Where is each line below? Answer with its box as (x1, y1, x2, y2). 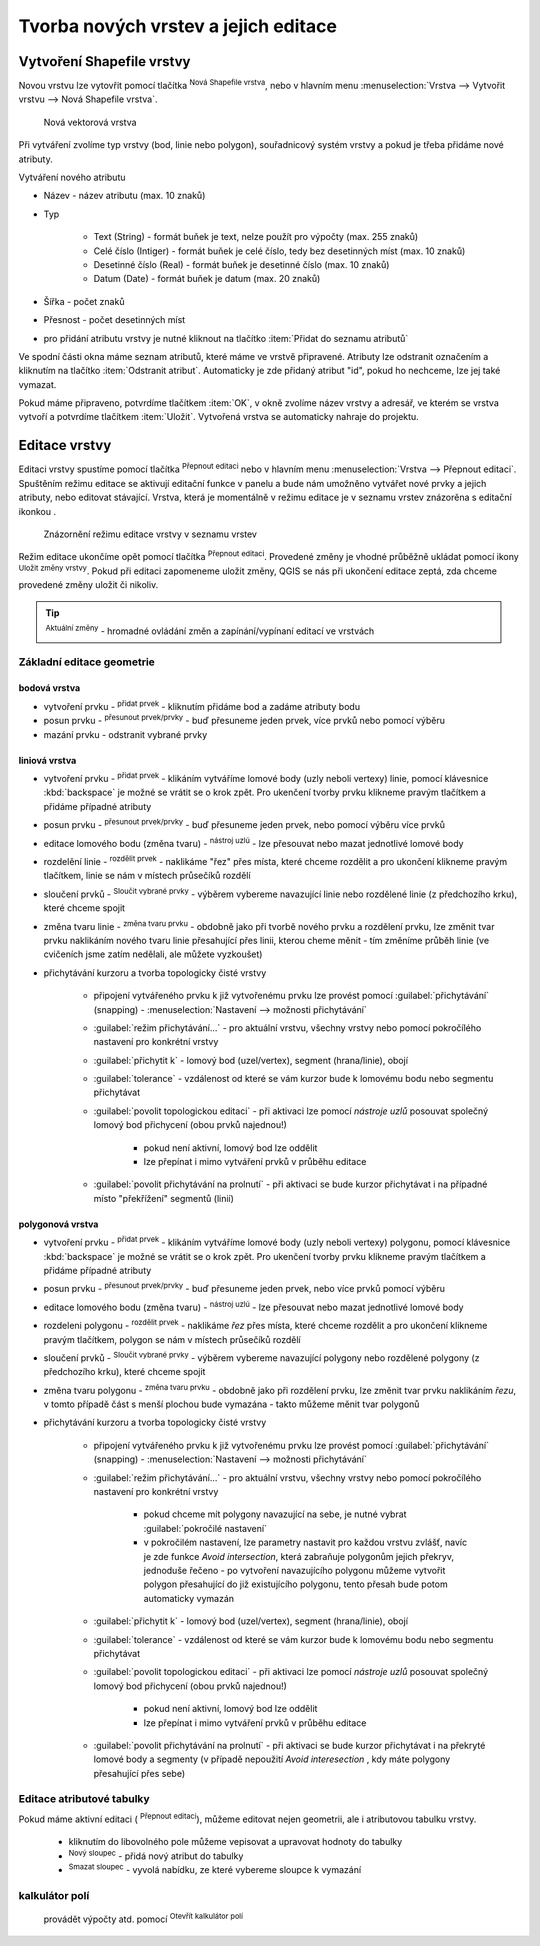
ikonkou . (18, 505, 57, 517)
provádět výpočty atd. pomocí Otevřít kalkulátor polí (43, 1911, 244, 1925)
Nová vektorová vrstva (43, 116, 137, 128)
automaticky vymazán (143, 1592, 235, 1604)
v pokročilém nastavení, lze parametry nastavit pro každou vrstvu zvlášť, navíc (143, 1536, 468, 1549)
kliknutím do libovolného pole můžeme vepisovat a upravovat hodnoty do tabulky (68, 1836, 403, 1848)
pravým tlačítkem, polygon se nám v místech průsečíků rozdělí (43, 1333, 301, 1345)
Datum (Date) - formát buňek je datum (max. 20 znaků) (93, 273, 321, 285)
